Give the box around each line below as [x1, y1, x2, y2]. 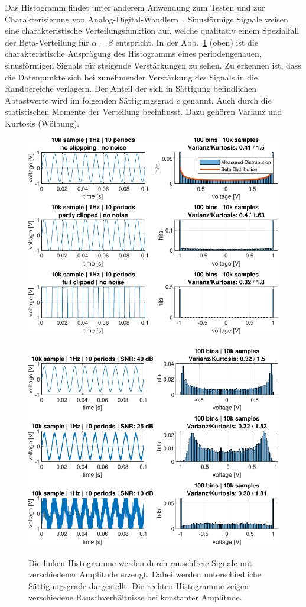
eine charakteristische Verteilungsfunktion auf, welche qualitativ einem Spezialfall [5, 24, 300, 37]
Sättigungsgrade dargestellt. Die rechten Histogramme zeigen [28, 579, 249, 592]
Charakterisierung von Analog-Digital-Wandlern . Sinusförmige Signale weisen [5, 12, 288, 25]
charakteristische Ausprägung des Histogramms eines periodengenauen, [5, 47, 262, 60]
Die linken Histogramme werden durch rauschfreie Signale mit [28, 556, 253, 569]
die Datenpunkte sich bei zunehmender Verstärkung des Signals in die [5, 70, 258, 83]
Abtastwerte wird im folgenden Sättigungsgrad [5, 93, 174, 106]
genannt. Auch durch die [183, 93, 272, 106]
